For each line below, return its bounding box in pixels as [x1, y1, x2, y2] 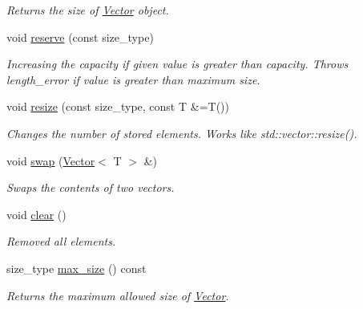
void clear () [6, 205, 67, 222]
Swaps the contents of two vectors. [6, 179, 175, 196]
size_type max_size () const [6, 259, 147, 276]
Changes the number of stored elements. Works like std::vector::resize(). [6, 124, 357, 141]
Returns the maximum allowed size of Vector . [6, 287, 229, 303]
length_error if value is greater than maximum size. [6, 71, 260, 87]
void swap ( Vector [6, 152, 95, 169]
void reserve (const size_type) [6, 28, 154, 45]
